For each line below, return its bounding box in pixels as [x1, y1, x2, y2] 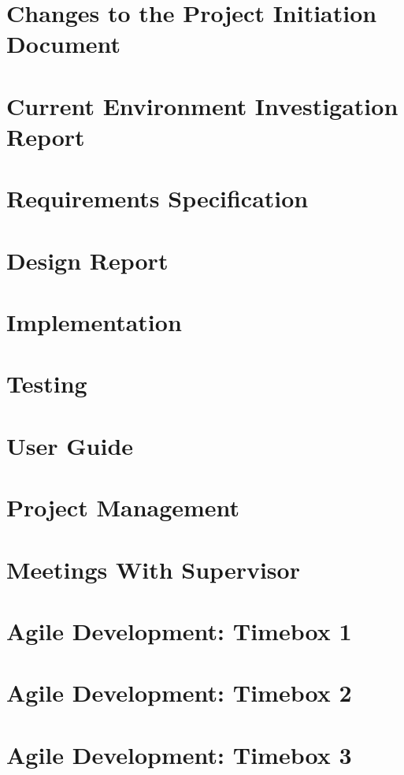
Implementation [6, 306, 182, 338]
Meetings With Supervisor [6, 553, 300, 585]
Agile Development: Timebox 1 [6, 614, 352, 646]
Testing [6, 367, 87, 400]
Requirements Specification [6, 182, 309, 214]
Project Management [6, 491, 240, 523]
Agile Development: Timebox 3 [6, 738, 352, 770]
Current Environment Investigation [6, 89, 398, 121]
